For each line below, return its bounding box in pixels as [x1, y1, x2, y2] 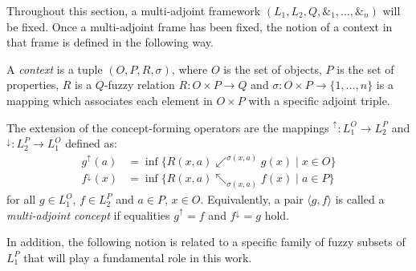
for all [6, 191, 36, 208]
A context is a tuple [6, 60, 103, 77]
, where [171, 60, 208, 77]
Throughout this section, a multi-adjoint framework [6, 2, 261, 18]
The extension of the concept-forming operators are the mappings [6, 119, 329, 135]
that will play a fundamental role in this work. [23, 249, 252, 265]
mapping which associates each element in [6, 91, 213, 108]
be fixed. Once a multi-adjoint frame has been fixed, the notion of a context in [6, 18, 393, 34]
